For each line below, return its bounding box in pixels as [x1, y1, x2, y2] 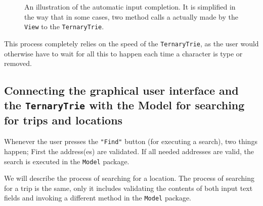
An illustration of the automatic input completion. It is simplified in [24, 2, 236, 12]
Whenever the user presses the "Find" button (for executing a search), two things [4, 136, 257, 147]
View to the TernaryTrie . [24, 21, 104, 32]
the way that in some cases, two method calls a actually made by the [24, 11, 238, 22]
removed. [4, 58, 32, 68]
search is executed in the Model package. [4, 156, 129, 166]
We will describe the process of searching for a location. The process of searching [4, 173, 255, 183]
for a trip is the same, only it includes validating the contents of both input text [4, 182, 253, 193]
